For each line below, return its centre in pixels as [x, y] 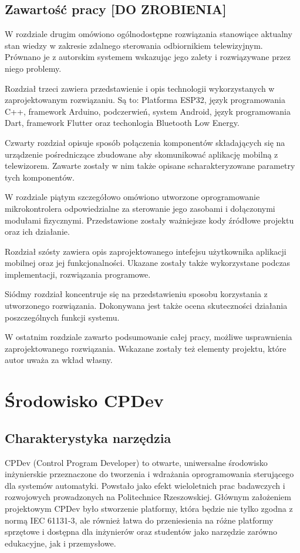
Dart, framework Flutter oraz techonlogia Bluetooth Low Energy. [122, 123]
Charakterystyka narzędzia [88, 437]
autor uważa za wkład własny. [59, 360]
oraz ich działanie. [37, 231]
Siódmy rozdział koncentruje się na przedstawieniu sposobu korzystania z [136, 294]
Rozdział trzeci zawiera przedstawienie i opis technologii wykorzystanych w [140, 88]
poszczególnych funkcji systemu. [62, 317]
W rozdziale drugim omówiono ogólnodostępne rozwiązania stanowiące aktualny [149, 34]
